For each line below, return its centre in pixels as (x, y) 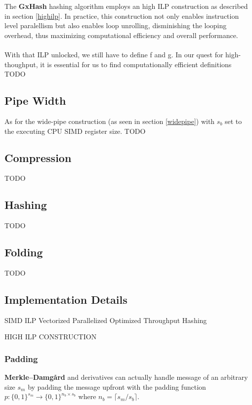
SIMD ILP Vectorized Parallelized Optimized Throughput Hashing (106, 320)
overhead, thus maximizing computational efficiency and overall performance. (121, 35)
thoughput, (21, 64)
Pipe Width (35, 101)
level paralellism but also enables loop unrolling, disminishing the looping (116, 25)
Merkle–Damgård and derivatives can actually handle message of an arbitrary (126, 377)
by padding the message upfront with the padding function (117, 386)
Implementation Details (66, 299)
